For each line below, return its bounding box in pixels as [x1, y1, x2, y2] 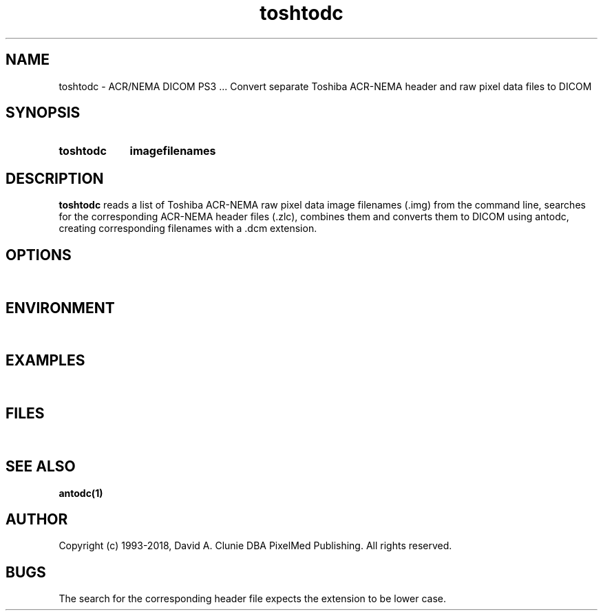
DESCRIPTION [6, 169, 104, 187]
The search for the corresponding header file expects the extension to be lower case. [59, 593, 446, 605]
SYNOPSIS [6, 104, 81, 122]
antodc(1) [59, 487, 103, 499]
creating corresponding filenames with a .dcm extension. [59, 222, 317, 235]
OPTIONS [6, 246, 72, 264]
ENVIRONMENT [6, 299, 115, 317]
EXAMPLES [6, 352, 85, 370]
